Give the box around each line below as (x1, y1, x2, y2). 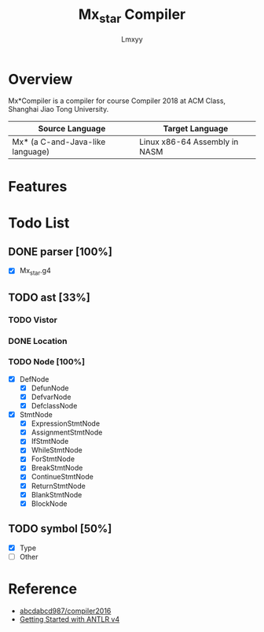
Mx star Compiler (78, 6, 186, 26)
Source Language (38, 124, 106, 135)
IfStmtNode (31, 437, 69, 446)
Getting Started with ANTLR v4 (19, 614, 120, 623)
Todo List (8, 214, 70, 231)
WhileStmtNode (31, 445, 82, 455)
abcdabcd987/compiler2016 (19, 606, 112, 615)
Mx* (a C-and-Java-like (12, 136, 106, 147)
